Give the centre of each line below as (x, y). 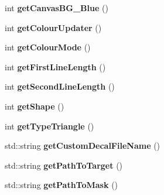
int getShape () (35, 106)
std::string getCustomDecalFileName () (83, 146)
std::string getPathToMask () (61, 185)
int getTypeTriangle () (49, 126)
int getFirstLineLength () (55, 66)
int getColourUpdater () (53, 27)
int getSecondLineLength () (60, 86)
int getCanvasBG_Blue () (57, 8)
